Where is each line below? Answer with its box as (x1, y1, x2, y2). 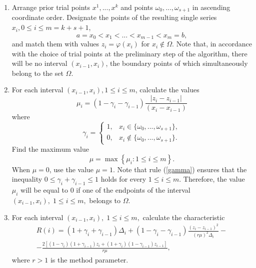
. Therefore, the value (179, 174, 245, 184)
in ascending (192, 2, 230, 12)
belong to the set (11, 67, 63, 78)
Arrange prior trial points (11, 2, 90, 12)
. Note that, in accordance (172, 38, 252, 49)
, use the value (49, 164, 94, 174)
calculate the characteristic (142, 212, 225, 222)
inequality (11, 174, 42, 184)
